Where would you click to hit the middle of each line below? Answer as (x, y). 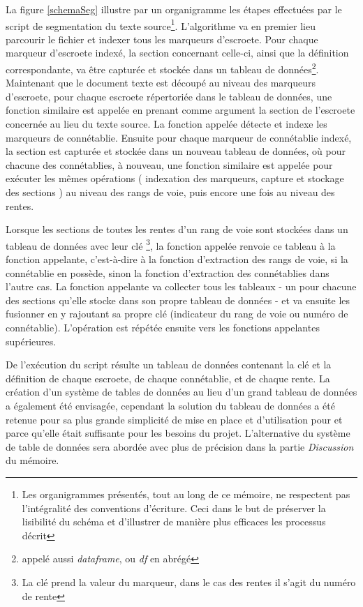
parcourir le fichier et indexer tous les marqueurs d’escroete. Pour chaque (162, 39)
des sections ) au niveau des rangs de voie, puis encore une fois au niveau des (170, 192)
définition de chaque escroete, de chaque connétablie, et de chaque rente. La (168, 378)
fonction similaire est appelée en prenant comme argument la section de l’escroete (180, 110)
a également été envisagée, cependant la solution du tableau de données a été (170, 405)
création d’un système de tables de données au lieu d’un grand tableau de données (181, 392)
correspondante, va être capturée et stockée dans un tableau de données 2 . (162, 68)
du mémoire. (32, 460)
